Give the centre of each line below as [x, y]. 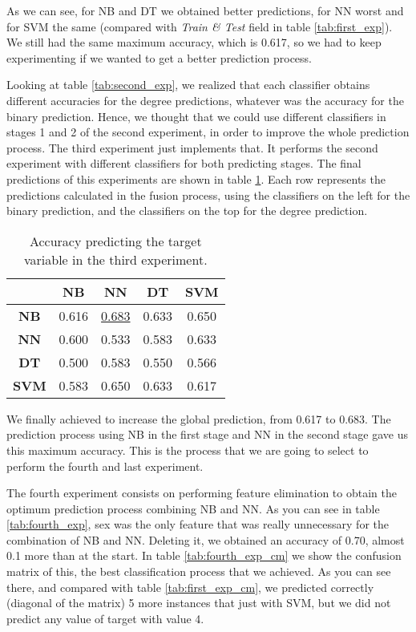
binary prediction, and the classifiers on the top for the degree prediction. [187, 211]
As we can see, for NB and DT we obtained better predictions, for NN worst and [205, 10]
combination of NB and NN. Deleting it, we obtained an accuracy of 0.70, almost [206, 539]
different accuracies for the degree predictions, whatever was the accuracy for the [205, 100]
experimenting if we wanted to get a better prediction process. [160, 57]
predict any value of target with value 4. [105, 618]
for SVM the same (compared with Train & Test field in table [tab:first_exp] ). [200, 26]
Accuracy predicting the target [115, 241]
